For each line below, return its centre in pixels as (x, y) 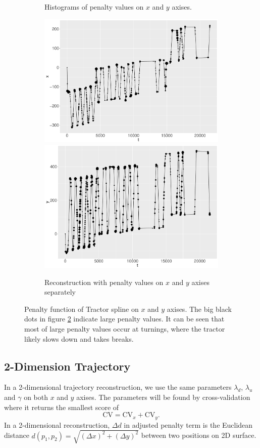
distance (17, 435)
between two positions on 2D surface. (199, 435)
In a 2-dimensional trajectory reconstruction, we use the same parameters (118, 387)
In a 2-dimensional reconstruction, (57, 424)
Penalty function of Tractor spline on (82, 309)
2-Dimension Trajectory (67, 366)
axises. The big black (199, 309)
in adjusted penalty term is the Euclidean (188, 424)
